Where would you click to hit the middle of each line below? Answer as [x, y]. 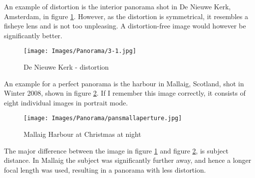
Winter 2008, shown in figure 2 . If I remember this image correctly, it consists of [125, 93]
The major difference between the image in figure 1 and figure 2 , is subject [116, 150]
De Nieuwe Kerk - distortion [66, 67]
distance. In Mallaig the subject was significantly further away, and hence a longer [128, 160]
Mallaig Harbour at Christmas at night [83, 134]
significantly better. [33, 35]
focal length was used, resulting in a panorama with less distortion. [105, 169]
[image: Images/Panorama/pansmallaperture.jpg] [103, 118]
